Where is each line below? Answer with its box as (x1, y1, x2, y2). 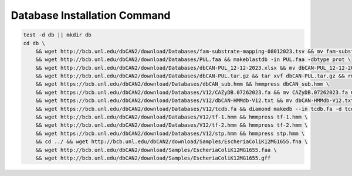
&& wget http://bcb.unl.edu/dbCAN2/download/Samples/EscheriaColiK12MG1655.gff (35, 155, 271, 161)
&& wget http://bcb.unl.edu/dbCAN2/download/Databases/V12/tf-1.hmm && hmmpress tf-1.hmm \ (35, 114, 308, 120)
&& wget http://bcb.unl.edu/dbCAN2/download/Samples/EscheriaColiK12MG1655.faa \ (35, 147, 277, 153)
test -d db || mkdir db (23, 32, 92, 38)
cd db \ (23, 40, 45, 46)
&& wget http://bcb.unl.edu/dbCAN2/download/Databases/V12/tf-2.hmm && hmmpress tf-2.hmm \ (35, 122, 308, 128)
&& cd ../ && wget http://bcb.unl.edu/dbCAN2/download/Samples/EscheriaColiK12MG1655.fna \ (35, 138, 308, 145)
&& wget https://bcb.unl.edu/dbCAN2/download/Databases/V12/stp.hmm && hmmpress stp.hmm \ (35, 130, 305, 137)
